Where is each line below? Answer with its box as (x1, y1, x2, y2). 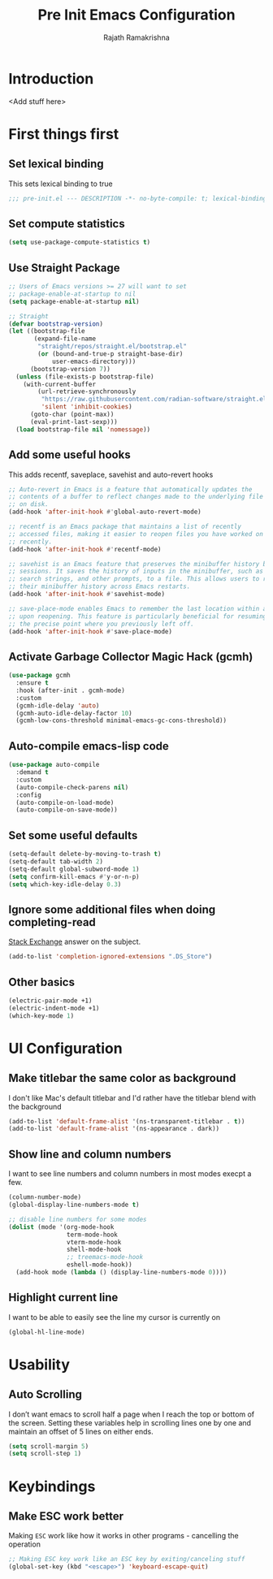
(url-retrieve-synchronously (37, 387, 136, 396)
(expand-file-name (33, 335, 96, 343)
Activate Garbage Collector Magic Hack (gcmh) (8, 650, 253, 664)
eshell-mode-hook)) (66, 1261, 132, 1269)
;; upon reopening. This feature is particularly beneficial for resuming (8, 612, 267, 621)
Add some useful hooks (8, 448, 132, 462)
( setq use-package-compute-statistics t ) (8, 238, 151, 247)
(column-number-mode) (8, 1193, 82, 1201)
